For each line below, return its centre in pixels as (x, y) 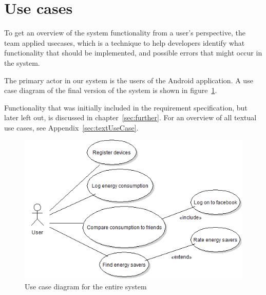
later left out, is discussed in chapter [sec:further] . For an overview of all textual (130, 117)
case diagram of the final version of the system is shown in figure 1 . (111, 90)
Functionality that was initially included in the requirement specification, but (126, 107)
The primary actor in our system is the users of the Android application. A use (129, 80)
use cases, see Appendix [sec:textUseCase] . (71, 127)
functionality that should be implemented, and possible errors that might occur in (133, 53)
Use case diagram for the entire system (86, 286)
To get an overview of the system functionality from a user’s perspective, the (125, 33)
